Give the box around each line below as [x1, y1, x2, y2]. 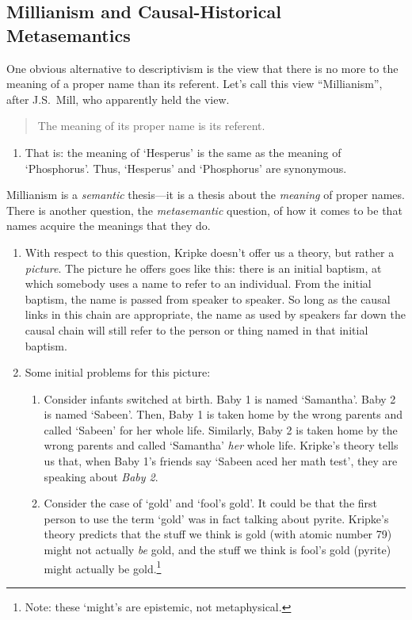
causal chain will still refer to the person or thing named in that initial [25, 321, 368, 338]
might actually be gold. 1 [44, 557, 162, 576]
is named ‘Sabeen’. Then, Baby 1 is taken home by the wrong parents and [44, 406, 402, 423]
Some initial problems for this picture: [25, 364, 211, 381]
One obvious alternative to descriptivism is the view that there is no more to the [6, 59, 399, 76]
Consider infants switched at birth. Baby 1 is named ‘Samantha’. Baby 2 [44, 390, 396, 407]
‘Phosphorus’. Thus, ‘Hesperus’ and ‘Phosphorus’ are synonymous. [25, 159, 347, 176]
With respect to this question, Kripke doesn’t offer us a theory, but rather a [25, 243, 395, 260]
